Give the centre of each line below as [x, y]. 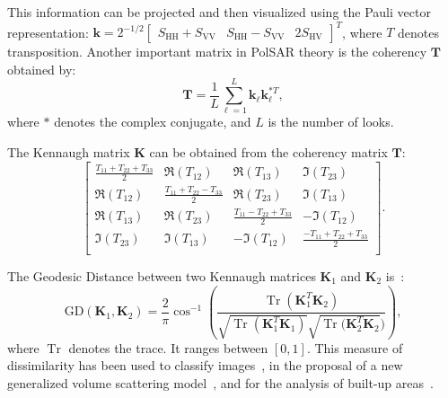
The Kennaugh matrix [69, 152]
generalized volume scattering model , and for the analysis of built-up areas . [220, 382]
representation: [48, 32]
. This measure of [355, 347]
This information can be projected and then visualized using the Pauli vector [219, 12]
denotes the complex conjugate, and [153, 122]
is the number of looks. [331, 122]
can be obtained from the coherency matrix [268, 152]
